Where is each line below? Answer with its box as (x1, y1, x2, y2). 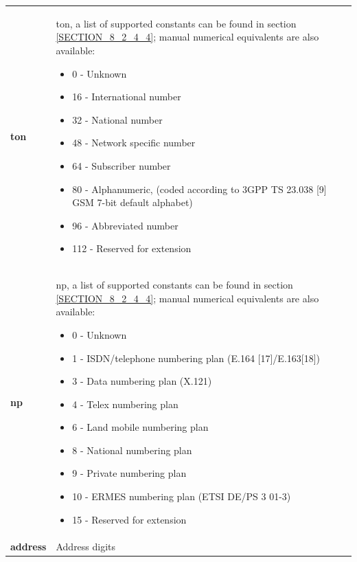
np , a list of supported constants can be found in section (56, 278, 293, 292)
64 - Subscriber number (72, 158, 171, 172)
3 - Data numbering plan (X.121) (72, 374, 212, 388)
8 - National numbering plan (72, 442, 192, 457)
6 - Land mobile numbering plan (72, 420, 209, 434)
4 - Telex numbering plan (72, 396, 178, 411)
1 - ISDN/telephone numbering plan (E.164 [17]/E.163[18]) (72, 350, 321, 365)
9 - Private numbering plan (72, 466, 187, 480)
